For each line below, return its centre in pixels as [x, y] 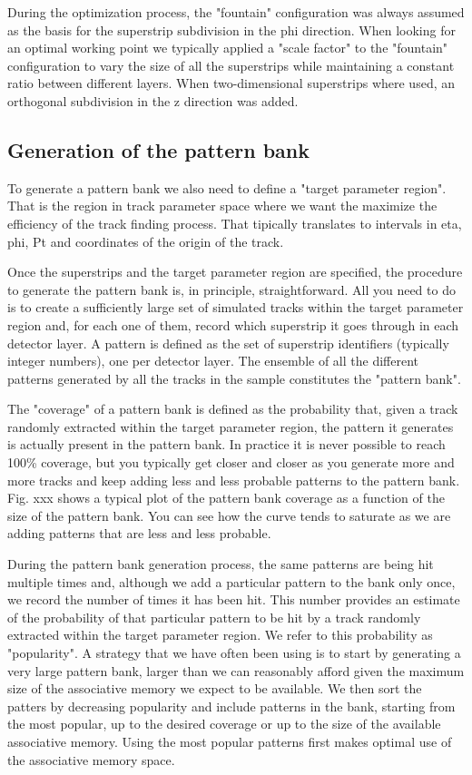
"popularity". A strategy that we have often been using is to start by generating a [234, 653]
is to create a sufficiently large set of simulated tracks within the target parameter [236, 307]
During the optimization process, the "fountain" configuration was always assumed [236, 12]
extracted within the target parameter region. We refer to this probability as [220, 635]
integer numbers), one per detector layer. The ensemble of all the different [213, 361]
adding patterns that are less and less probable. [139, 533]
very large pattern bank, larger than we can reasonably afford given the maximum [236, 670]
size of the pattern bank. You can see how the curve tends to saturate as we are [229, 515]
